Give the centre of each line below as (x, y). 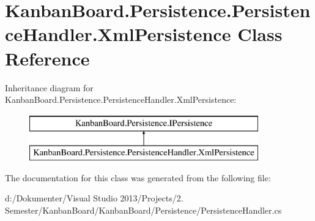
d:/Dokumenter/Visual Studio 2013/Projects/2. (94, 198)
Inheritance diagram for (49, 87)
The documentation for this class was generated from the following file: (138, 177)
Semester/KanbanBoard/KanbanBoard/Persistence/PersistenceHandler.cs (143, 210)
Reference (47, 58)
